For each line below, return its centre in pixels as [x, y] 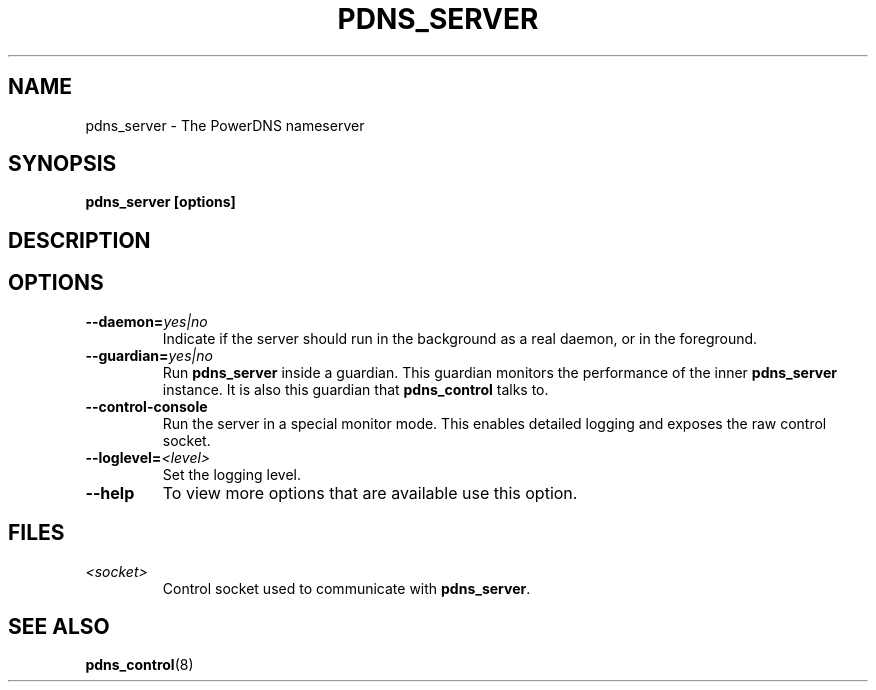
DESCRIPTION [79, 240]
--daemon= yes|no [146, 321]
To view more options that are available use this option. [370, 492]
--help [110, 492]
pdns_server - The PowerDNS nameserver [225, 125]
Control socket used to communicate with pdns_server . [346, 588]
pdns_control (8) [139, 665]
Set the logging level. [232, 474]
